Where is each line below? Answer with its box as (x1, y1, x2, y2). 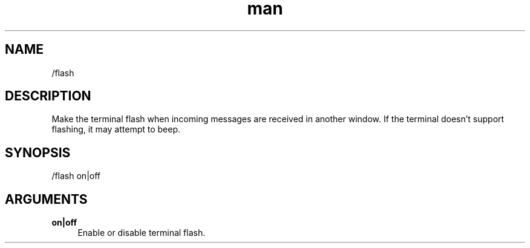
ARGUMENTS (5, 191, 88, 207)
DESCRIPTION (5, 88, 91, 104)
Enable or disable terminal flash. (77, 227, 206, 238)
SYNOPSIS (5, 145, 71, 160)
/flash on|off (51, 171, 101, 181)
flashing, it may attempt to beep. (51, 124, 181, 135)
